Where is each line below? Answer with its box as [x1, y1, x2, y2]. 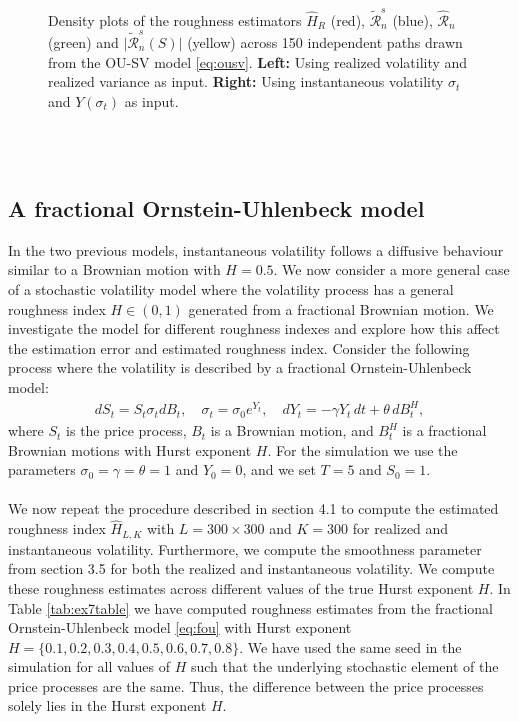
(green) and [48, 32, 119, 53]
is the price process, [66, 420, 187, 441]
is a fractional [402, 420, 487, 441]
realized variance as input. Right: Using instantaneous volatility [48, 71, 444, 92]
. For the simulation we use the [267, 439, 458, 460]
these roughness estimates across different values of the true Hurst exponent [8, 577, 474, 598]
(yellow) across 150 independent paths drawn [187, 32, 463, 53]
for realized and [352, 518, 449, 539]
